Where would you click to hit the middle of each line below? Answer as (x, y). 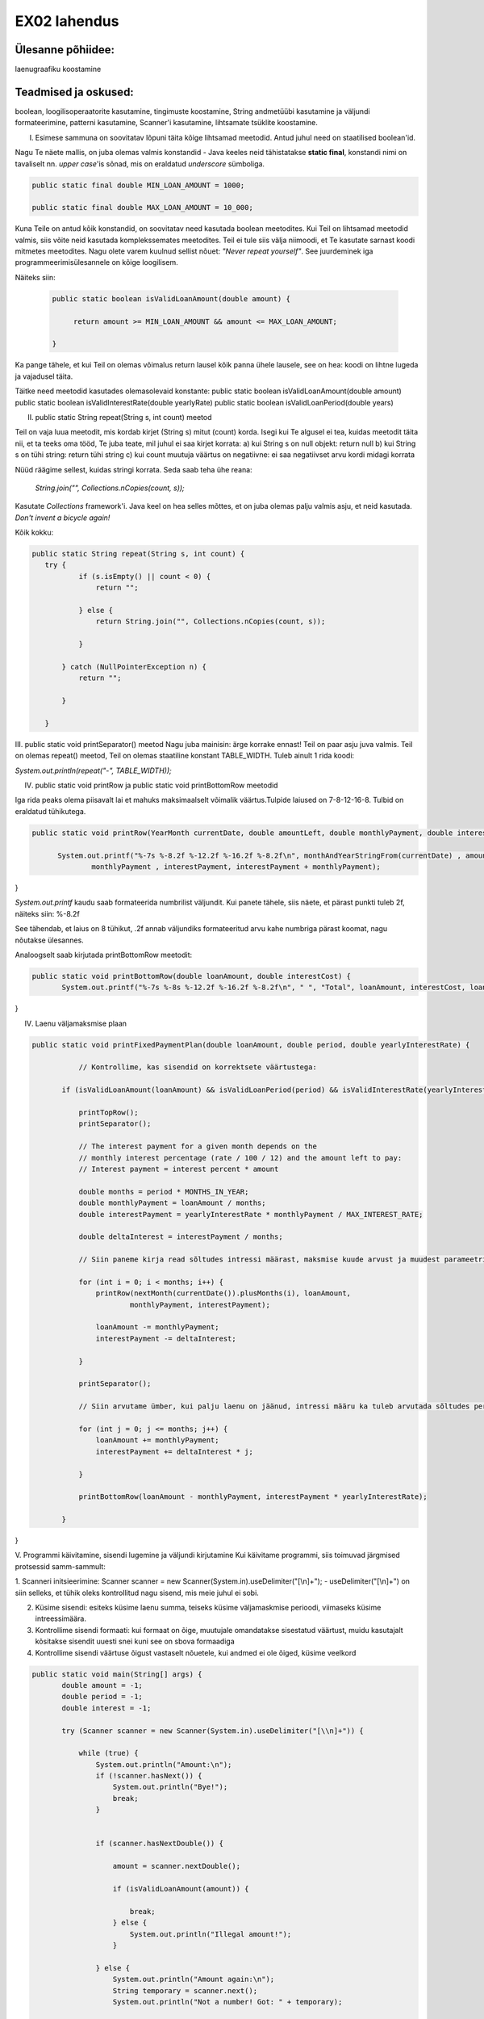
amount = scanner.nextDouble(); (177, 1866)
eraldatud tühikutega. (50, 811)
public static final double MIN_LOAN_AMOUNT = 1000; (138, 185)
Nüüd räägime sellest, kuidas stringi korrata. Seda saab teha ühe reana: (134, 469)
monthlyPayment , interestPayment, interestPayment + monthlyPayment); (236, 867)
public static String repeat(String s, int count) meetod (123, 417)
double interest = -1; (106, 1708)
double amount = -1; (102, 1685)
